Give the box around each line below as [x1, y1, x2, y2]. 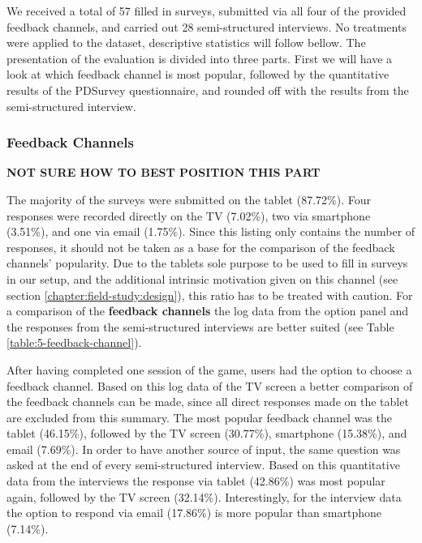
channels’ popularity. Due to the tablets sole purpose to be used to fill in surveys [6, 254, 408, 271]
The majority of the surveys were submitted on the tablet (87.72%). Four [6, 190, 371, 207]
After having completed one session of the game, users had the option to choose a [6, 361, 412, 378]
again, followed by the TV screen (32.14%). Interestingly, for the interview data [6, 488, 402, 505]
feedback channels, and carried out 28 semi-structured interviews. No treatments [6, 18, 407, 35]
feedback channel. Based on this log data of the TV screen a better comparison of [6, 377, 413, 394]
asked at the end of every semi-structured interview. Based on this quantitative [6, 456, 400, 473]
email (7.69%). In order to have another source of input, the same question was [6, 440, 401, 457]
